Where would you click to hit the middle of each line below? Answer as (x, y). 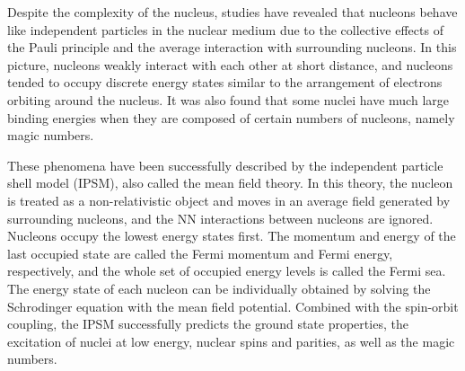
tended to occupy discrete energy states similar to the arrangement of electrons (225, 82)
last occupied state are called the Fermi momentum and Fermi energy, (200, 253)
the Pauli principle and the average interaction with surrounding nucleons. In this (232, 47)
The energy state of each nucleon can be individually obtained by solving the (219, 288)
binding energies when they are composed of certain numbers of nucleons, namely (231, 117)
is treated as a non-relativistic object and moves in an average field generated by (229, 200)
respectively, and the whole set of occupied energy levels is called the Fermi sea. (227, 271)
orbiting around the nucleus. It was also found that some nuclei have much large (228, 99)
